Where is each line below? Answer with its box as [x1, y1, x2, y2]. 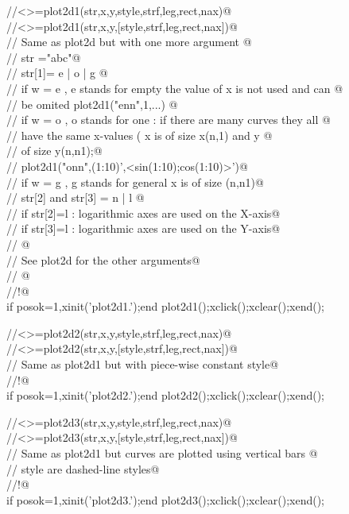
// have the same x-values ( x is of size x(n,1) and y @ [6, 126, 273, 143]
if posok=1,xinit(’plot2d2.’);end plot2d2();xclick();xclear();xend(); [6, 387, 325, 404]
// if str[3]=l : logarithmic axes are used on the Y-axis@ [6, 220, 281, 237]
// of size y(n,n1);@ [6, 142, 103, 159]
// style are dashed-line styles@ [6, 460, 160, 477]
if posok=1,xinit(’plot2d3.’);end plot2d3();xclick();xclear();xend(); [6, 491, 325, 508]
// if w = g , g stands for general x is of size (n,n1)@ [6, 173, 264, 190]
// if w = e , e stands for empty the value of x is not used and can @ [6, 79, 343, 96]
